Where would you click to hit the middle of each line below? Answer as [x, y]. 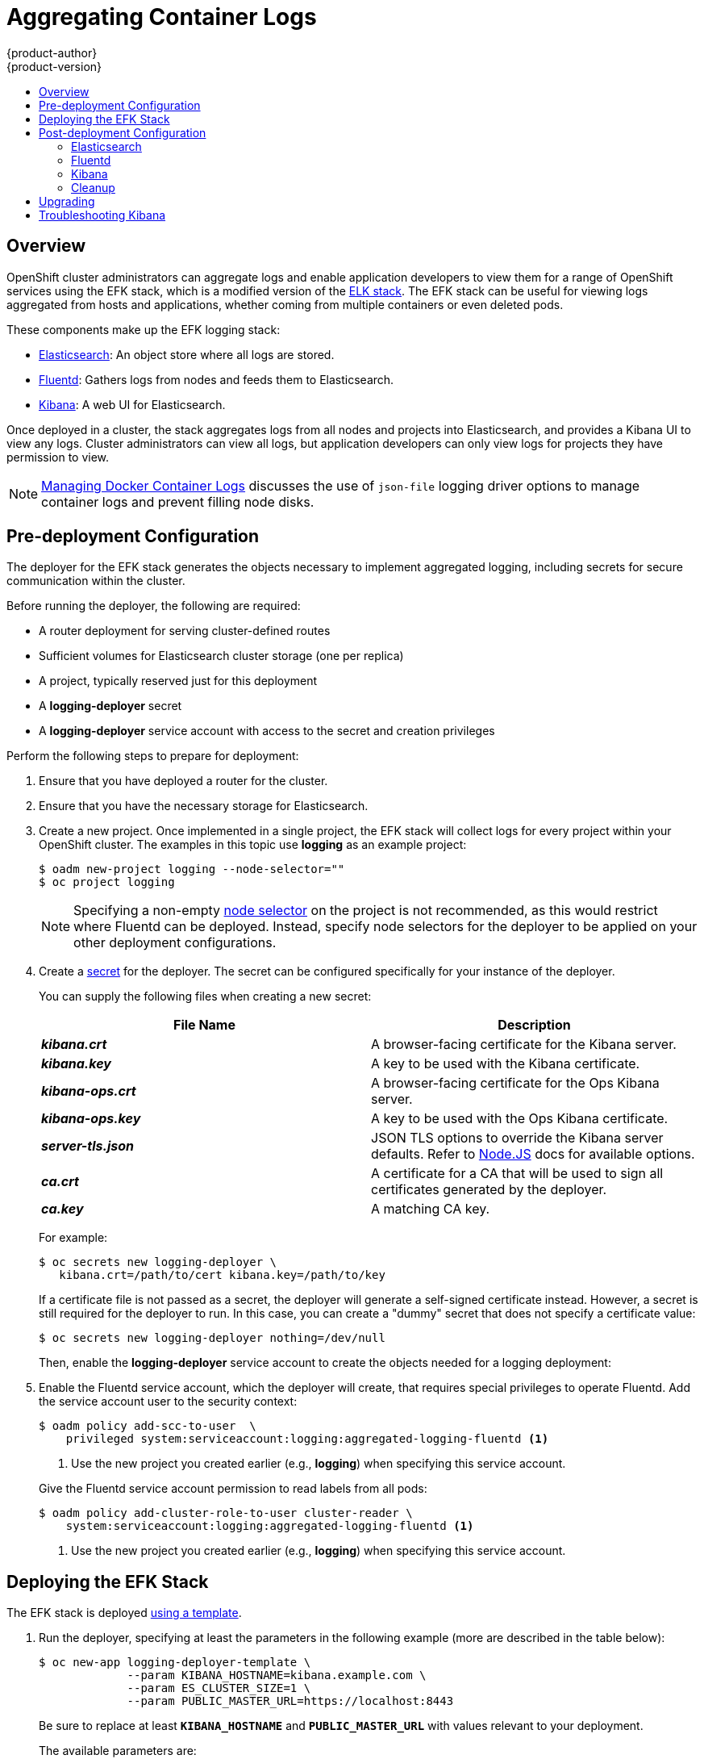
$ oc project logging [107, 882]
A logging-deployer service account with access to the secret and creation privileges [267, 731]
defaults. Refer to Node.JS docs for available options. [533, 1154]
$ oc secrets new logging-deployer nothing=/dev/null [212, 1338]
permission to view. [58, 457]
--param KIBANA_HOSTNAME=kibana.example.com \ [277, 1675]
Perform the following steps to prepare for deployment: [153, 756]
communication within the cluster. [96, 581]
